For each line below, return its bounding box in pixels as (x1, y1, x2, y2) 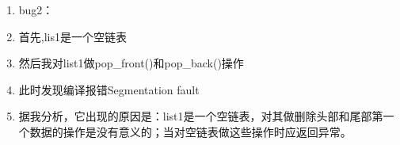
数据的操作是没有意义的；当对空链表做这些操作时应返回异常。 (29, 123, 352, 139)
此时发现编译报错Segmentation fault (18, 81, 200, 97)
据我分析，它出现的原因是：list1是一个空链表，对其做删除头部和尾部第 (18, 108, 383, 124)
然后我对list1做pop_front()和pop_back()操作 (18, 55, 244, 71)
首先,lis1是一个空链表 (18, 28, 127, 44)
